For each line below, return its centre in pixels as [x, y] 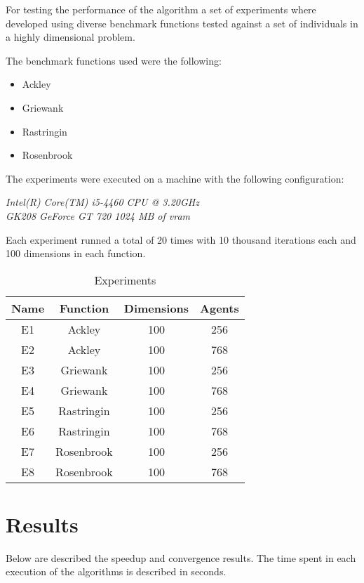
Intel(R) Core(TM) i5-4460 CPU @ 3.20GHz [102, 202]
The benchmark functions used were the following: [114, 60]
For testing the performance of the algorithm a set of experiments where [161, 9]
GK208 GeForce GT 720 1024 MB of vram [98, 215]
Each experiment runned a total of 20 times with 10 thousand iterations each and [181, 239]
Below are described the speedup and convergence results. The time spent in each [181, 557]
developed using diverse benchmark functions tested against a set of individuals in [182, 23]
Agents [220, 308]
